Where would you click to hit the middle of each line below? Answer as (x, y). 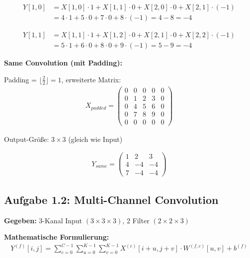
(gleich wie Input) (95, 139)
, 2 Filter (136, 220)
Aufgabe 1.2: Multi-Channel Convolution (111, 199)
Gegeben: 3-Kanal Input (43, 220)
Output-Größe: (27, 139)
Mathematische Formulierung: (57, 237)
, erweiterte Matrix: (91, 79)
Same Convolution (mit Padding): (63, 63)
